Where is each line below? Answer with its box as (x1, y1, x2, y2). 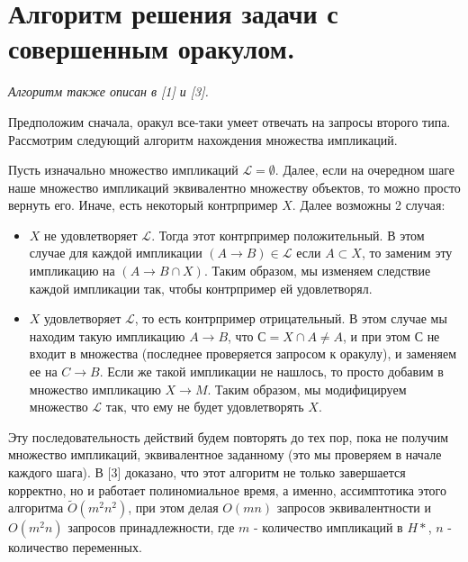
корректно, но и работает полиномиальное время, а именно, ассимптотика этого (8, 480, 446, 499)
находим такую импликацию (29, 326, 185, 345)
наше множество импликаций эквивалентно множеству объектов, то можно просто (8, 177, 461, 196)
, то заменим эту (361, 243, 453, 262)
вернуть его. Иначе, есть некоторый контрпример (8, 195, 278, 214)
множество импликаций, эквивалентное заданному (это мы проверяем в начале (8, 445, 442, 464)
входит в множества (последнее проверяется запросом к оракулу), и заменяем (29, 344, 457, 363)
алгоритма (8, 498, 64, 517)
